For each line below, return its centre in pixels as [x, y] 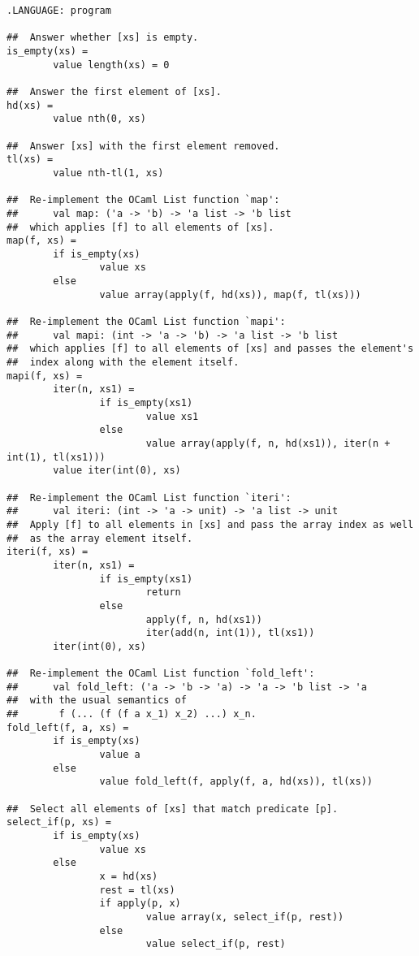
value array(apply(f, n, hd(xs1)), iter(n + [268, 443]
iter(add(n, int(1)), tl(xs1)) [230, 633]
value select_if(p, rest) [216, 944]
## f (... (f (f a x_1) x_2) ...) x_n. [132, 714]
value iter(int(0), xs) [117, 471]
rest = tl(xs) [137, 890]
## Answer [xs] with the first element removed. [143, 146]
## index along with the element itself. [123, 363]
